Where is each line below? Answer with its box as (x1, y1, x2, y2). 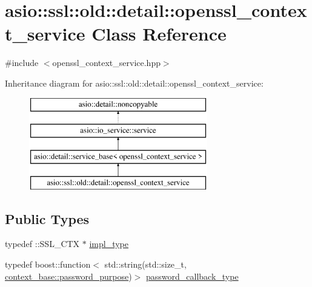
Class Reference (91, 21, 227, 46)
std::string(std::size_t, (104, 258, 187, 271)
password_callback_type (145, 269, 239, 282)
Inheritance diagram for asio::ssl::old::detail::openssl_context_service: (5, 76, 264, 89)
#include (5, 56, 39, 69)
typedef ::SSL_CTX (5, 237, 80, 250)
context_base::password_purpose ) (5, 269, 132, 282)
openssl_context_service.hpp (52, 56, 161, 69)
